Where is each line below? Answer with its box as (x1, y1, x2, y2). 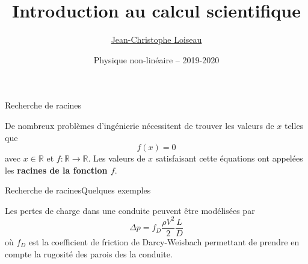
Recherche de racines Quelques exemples (5, 184, 151, 196)
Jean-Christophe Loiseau (111, 33, 202, 46)
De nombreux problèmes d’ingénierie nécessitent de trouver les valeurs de (5, 119, 274, 131)
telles (284, 119, 304, 131)
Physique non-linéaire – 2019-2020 (93, 53, 220, 66)
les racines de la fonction (5, 163, 108, 176)
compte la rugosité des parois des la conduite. (5, 247, 173, 260)
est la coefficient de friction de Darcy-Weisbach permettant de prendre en (28, 236, 300, 248)
